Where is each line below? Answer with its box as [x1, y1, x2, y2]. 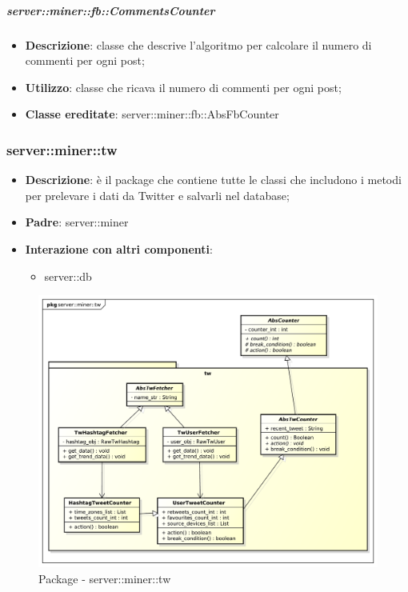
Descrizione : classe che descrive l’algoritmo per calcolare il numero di [25, 36, 372, 53]
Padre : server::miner [25, 214, 129, 230]
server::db [44, 267, 92, 284]
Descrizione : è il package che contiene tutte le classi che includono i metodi [25, 171, 402, 188]
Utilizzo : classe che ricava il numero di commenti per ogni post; [25, 78, 342, 95]
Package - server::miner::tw [38, 570, 171, 586]
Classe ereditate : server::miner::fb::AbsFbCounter [25, 106, 279, 122]
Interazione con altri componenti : [25, 240, 213, 257]
